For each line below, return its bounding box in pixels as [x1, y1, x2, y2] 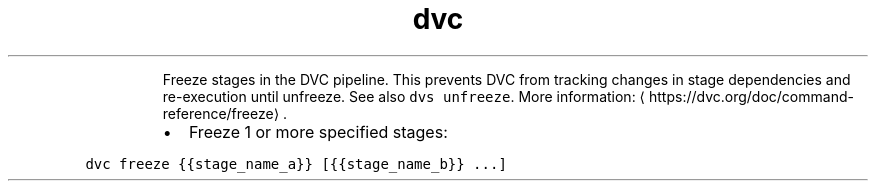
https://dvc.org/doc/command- [649, 87, 854, 105]
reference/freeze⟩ [162, 104, 280, 122]
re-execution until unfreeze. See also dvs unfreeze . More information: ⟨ [162, 87, 646, 105]
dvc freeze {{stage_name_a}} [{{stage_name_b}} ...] [85, 155, 507, 172]
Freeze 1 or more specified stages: [188, 121, 448, 142]
